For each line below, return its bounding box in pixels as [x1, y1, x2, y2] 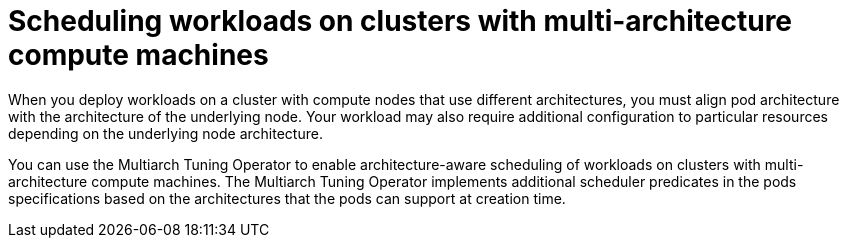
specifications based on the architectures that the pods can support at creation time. [8, 189, 566, 207]
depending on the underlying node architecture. [8, 124, 323, 142]
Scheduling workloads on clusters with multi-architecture [8, 4, 793, 38]
